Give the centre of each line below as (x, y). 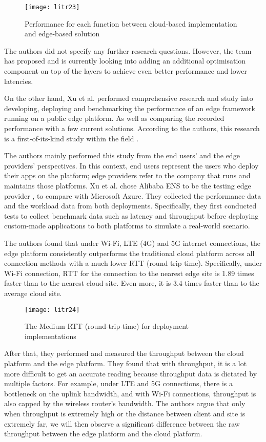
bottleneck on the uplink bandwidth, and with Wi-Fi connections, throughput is (130, 393)
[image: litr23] (52, 7)
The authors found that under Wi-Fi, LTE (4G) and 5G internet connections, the (132, 243)
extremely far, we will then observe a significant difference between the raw (122, 423)
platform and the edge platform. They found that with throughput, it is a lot (126, 363)
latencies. (19, 81)
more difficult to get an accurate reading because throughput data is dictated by (131, 373)
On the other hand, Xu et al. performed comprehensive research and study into (129, 98)
